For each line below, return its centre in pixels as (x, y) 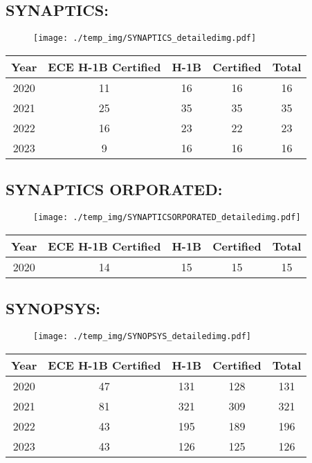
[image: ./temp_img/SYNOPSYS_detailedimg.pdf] (142, 336)
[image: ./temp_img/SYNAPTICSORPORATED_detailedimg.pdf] (167, 218)
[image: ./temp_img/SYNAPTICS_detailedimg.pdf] (145, 38)
